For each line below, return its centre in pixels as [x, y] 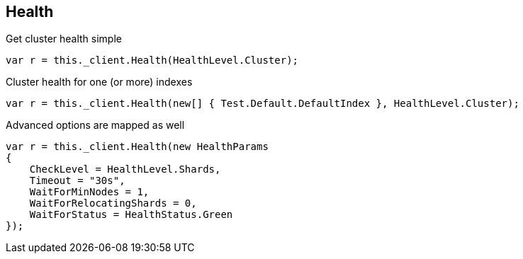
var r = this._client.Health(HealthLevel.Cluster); [152, 61]
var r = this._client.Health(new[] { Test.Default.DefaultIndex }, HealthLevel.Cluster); [263, 104]
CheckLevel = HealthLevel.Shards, [125, 169]
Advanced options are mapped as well [95, 125]
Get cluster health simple [64, 39]
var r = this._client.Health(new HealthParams [137, 147]
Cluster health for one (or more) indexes [99, 82]
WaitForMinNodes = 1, [89, 192]
